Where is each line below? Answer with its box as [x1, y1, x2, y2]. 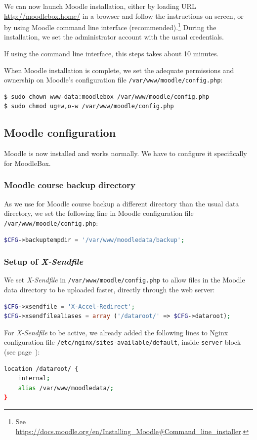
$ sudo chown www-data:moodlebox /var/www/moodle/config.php [4, 93, 210, 100]
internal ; [18, 375, 50, 382]
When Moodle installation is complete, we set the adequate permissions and [4, 65, 234, 75]
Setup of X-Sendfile [4, 255, 84, 268]
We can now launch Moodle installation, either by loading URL [4, 1, 196, 11]
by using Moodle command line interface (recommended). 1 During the [4, 21, 216, 32]
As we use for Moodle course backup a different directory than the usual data [4, 198, 239, 208]
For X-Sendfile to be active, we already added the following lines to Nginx [4, 327, 228, 337]
